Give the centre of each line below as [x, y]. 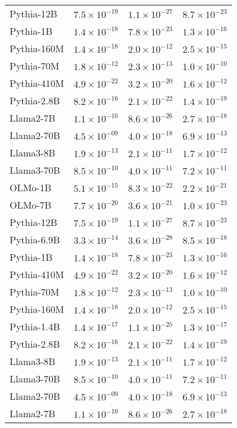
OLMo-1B [31, 187]
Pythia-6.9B [35, 239]
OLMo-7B [31, 205]
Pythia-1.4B [35, 326]
